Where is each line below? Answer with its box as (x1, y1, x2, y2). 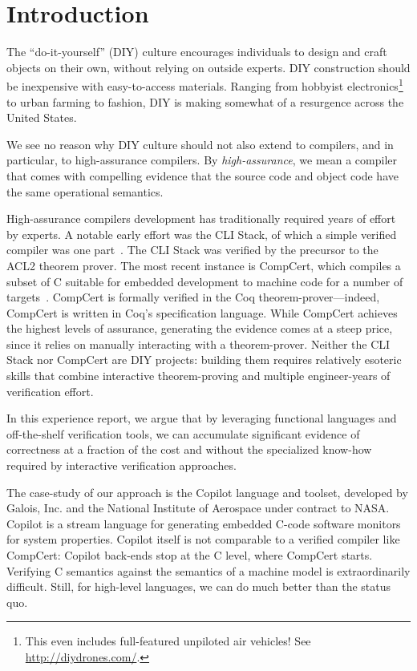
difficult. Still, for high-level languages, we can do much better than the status (6, 578, 391, 595)
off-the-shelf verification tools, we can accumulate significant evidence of (6, 425, 360, 442)
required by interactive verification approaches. (6, 457, 237, 474)
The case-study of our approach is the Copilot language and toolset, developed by (6, 483, 408, 500)
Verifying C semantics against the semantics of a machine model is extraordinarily (6, 562, 411, 579)
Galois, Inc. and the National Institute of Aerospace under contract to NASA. (6, 499, 390, 516)
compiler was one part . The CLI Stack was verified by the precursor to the (6, 241, 379, 258)
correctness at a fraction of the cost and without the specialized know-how (6, 441, 372, 458)
